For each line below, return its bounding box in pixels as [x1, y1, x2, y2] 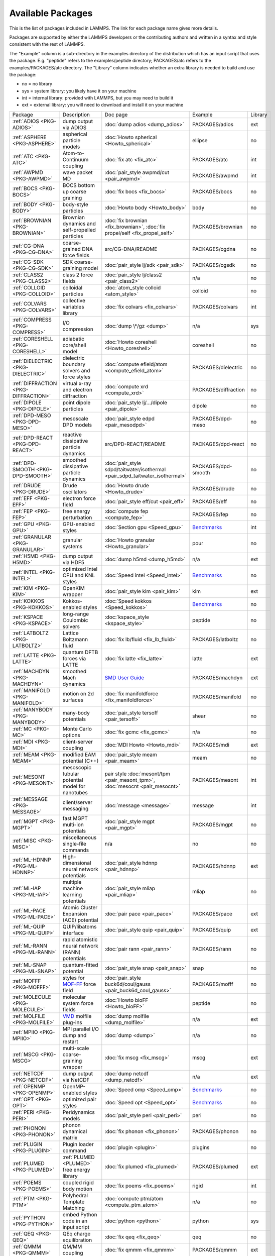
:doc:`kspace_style [104, 613, 150, 620]
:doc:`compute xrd [104, 383, 149, 390]
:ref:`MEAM [12, 751, 40, 758]
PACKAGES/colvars [192, 303, 238, 310]
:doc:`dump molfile [104, 1012, 149, 1019]
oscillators [62, 488, 87, 495]
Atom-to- [62, 150, 85, 157]
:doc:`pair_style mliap [104, 885, 156, 892]
